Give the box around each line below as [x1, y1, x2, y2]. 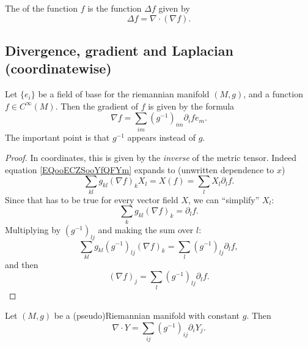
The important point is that [5, 130, 110, 143]
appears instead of [127, 130, 196, 143]
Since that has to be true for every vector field [5, 193, 178, 206]
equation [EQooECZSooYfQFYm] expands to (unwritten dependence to [5, 163, 274, 176]
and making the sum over [98, 223, 194, 236]
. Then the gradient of [55, 99, 139, 112]
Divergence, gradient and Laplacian [5, 40, 233, 59]
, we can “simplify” [188, 193, 260, 206]
